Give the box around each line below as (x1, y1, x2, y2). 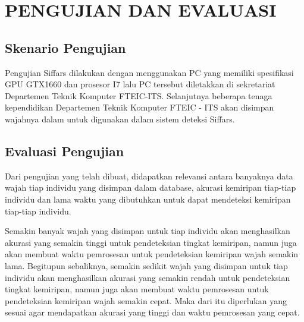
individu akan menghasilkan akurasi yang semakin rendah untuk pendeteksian (5, 271, 290, 283)
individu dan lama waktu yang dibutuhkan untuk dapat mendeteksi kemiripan (5, 192, 291, 205)
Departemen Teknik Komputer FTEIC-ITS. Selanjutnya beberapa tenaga (5, 89, 272, 102)
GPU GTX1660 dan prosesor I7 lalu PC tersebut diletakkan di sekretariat (5, 78, 275, 90)
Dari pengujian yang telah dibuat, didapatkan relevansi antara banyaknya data (5, 169, 293, 182)
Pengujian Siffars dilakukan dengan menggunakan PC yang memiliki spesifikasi (5, 66, 294, 78)
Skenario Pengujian (5, 38, 126, 56)
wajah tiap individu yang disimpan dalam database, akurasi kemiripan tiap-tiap (5, 181, 296, 194)
